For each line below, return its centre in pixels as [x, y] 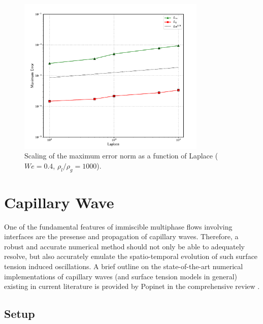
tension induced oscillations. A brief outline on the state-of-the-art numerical [124, 266]
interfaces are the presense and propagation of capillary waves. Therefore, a [121, 236]
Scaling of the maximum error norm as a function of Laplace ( [121, 156]
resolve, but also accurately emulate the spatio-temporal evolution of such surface [131, 256]
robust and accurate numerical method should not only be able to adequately [124, 246]
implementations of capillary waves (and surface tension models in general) [121, 276]
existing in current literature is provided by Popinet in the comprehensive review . [132, 286]
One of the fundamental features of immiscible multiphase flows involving [118, 226]
